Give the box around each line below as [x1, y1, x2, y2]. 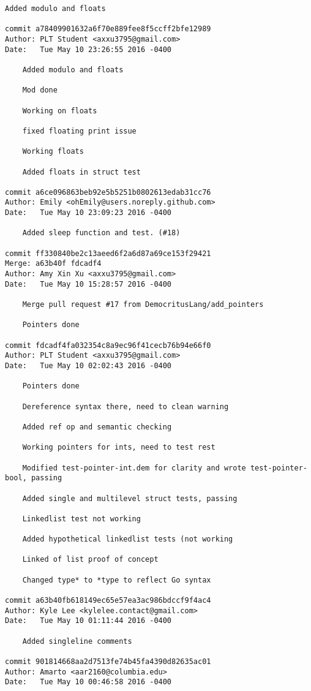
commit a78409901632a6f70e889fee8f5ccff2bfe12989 [5, 25, 211, 34]
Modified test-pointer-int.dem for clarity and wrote [22, 463, 246, 472]
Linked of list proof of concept [22, 555, 159, 564]
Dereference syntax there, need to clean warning [22, 402, 229, 411]
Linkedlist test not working [22, 514, 141, 523]
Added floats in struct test [22, 167, 141, 176]
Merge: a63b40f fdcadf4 [5, 259, 102, 268]
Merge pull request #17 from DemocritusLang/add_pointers [22, 300, 264, 309]
